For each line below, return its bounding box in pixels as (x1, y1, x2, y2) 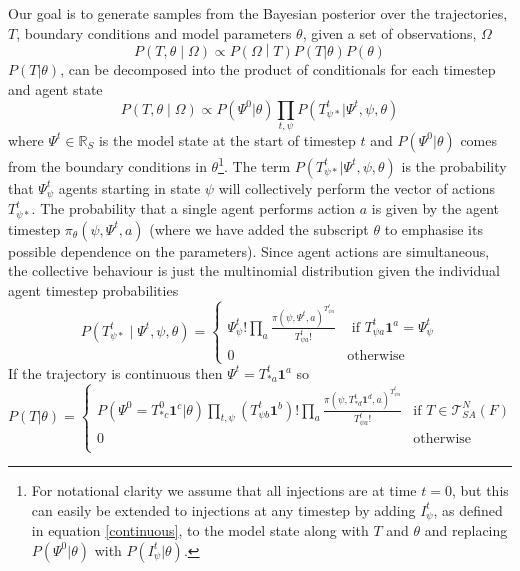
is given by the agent (371, 198, 500, 219)
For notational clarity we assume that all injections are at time (31, 480, 417, 501)
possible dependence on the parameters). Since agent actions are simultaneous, (8, 240, 490, 261)
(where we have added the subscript (149, 218, 369, 239)
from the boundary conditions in (8, 155, 207, 176)
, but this (451, 480, 509, 501)
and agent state (8, 79, 103, 100)
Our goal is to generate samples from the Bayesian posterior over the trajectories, (8, 3, 508, 23)
